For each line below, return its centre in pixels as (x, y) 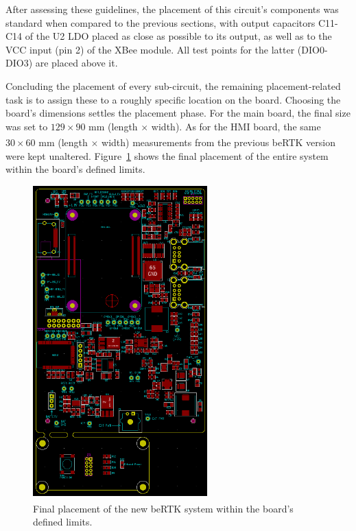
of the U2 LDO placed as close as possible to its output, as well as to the (178, 36)
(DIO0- (312, 49)
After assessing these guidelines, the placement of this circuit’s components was (172, 9)
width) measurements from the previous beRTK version (218, 142)
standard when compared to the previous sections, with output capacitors (161, 22)
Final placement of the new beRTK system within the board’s (163, 508)
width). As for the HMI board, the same (236, 126)
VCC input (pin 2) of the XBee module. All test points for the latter (150, 49)
